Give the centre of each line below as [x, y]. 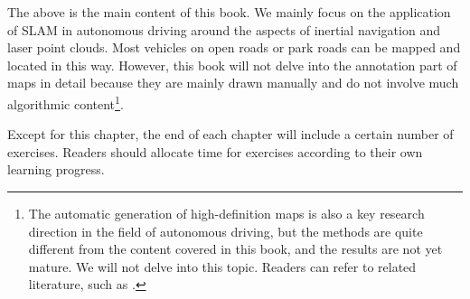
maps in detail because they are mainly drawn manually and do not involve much [233, 83]
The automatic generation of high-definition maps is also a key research [226, 213]
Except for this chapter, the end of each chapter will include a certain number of [230, 134]
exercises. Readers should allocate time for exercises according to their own [215, 151]
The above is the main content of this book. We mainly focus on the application [229, 12]
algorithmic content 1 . [66, 102]
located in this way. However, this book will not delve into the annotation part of [232, 65]
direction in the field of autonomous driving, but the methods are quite [226, 231]
